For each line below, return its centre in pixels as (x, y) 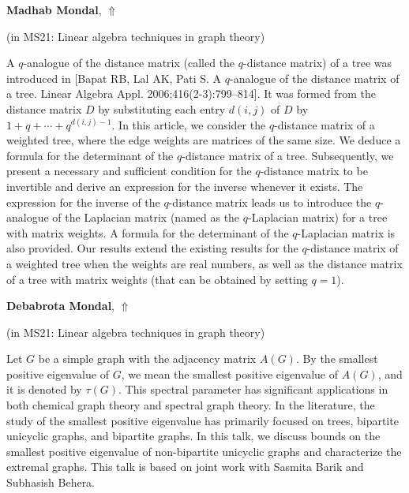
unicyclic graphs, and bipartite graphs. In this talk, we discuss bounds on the (193, 436)
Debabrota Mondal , (61, 306)
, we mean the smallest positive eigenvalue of (229, 373)
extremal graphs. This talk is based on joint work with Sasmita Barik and (185, 467)
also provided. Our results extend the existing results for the (152, 248)
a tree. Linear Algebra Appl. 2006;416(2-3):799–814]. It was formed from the (191, 93)
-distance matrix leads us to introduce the (270, 202)
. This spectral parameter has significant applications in (253, 389)
